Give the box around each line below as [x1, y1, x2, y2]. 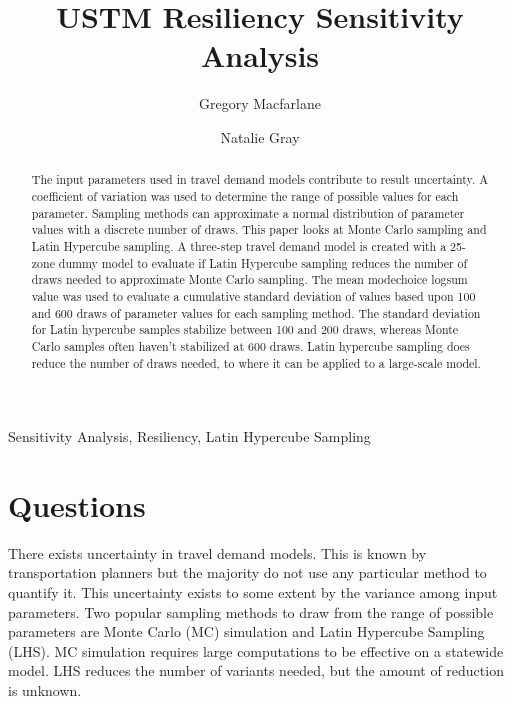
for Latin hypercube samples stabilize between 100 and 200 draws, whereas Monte [31, 321, 459, 338]
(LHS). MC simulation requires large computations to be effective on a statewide [8, 640, 504, 661]
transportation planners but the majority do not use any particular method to [8, 562, 487, 583]
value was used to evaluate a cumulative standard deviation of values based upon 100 [31, 287, 476, 304]
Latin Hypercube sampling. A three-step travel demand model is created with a [31, 237, 447, 254]
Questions [8, 484, 146, 525]
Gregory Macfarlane [199, 93, 321, 114]
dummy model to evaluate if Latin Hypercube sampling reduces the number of [58, 254, 468, 271]
